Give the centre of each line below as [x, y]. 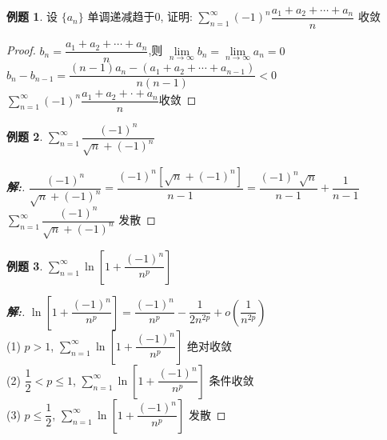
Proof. [21, 50]
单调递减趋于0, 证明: [140, 16]
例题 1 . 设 [32, 16]
